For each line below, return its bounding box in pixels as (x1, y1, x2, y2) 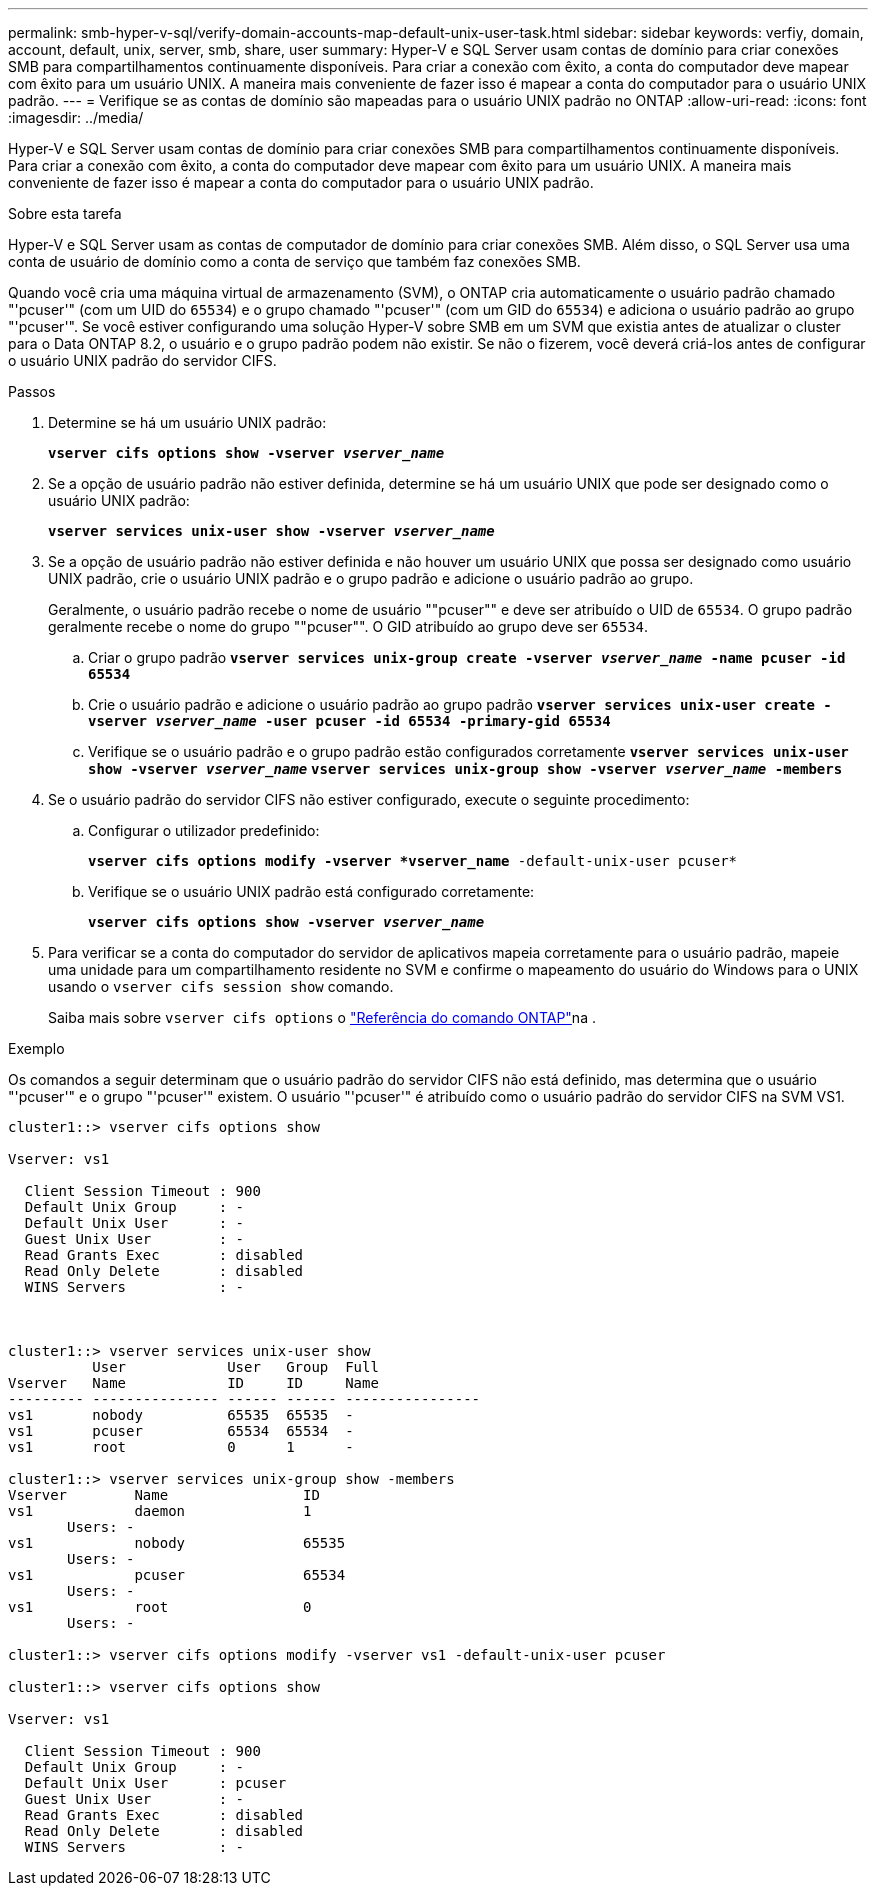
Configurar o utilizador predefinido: (88, 822, 320, 839)
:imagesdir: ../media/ (8, 109, 144, 126)
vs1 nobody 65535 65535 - (8, 1407, 354, 1423)
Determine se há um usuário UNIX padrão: (48, 414, 327, 431)
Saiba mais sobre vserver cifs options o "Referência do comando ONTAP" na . (48, 1009, 596, 1026)
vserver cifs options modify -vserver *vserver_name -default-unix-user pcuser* (88, 853, 738, 869)
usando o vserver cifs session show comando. (48, 978, 394, 995)
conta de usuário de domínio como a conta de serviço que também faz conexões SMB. (8, 253, 581, 270)
